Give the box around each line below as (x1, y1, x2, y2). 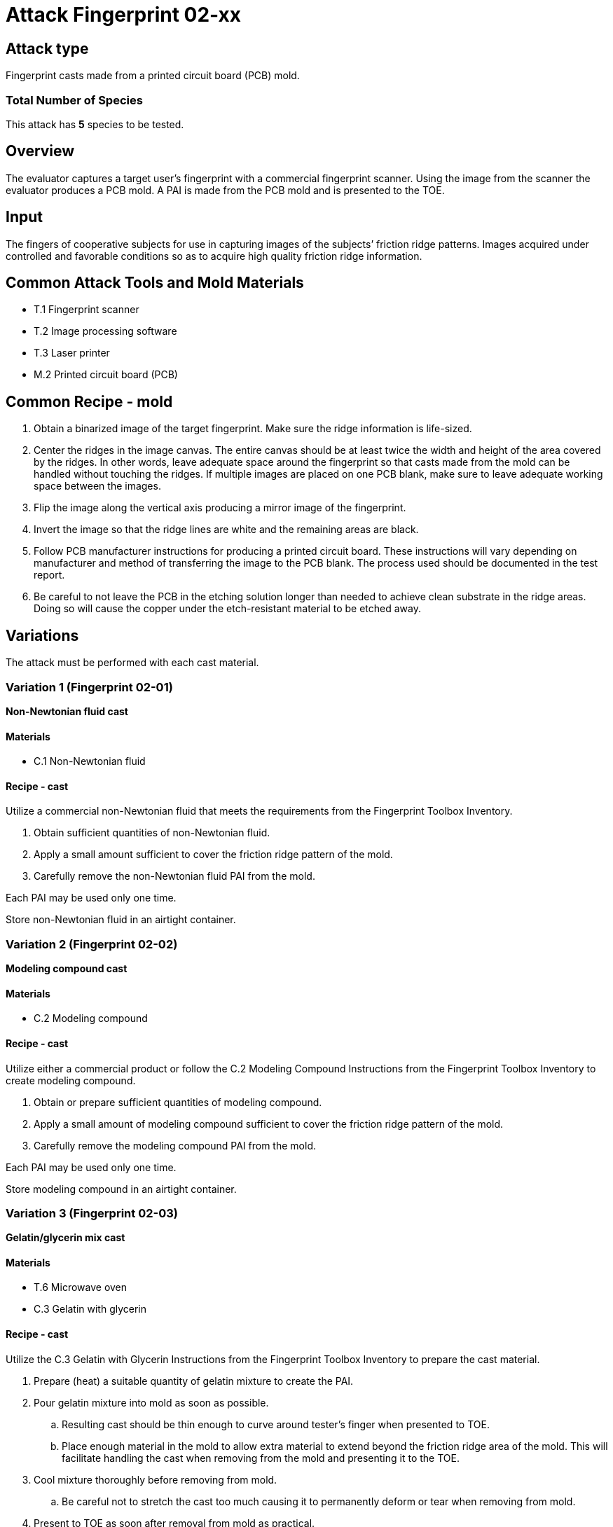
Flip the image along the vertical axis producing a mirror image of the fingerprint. (34, 502, 406, 514)
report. (34, 569, 65, 581)
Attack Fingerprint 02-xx (6, 3, 242, 27)
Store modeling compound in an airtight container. (6, 1182, 237, 1195)
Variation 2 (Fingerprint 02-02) (6, 937, 178, 951)
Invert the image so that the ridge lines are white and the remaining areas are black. (34, 523, 419, 536)
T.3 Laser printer (34, 347, 110, 359)
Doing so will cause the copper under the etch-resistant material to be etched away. (34, 602, 422, 615)
